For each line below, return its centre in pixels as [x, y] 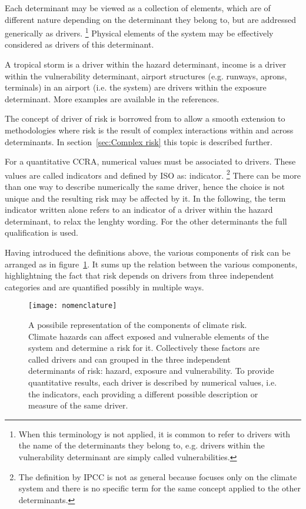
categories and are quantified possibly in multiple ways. [104, 287]
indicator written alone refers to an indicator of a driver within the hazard [139, 210]
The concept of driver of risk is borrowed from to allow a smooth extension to [145, 118]
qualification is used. [42, 232]
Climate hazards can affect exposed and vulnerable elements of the [149, 336]
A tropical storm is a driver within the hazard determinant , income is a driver [146, 64]
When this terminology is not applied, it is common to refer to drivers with [154, 433]
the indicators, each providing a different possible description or [143, 394]
